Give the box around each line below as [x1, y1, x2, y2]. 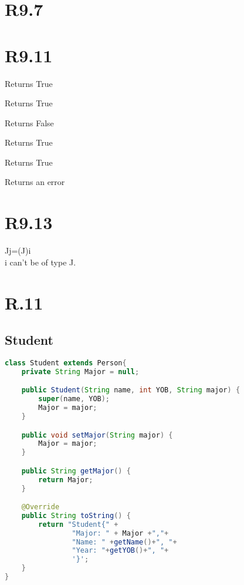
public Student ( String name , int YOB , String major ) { [21, 386, 240, 395]
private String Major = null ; [21, 367, 140, 376]
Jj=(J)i [5, 244, 31, 257]
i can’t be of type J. [5, 255, 76, 268]
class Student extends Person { [5, 358, 127, 367]
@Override [21, 503, 60, 512]
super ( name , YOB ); [38, 395, 110, 404]
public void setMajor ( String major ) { [21, 431, 173, 439]
